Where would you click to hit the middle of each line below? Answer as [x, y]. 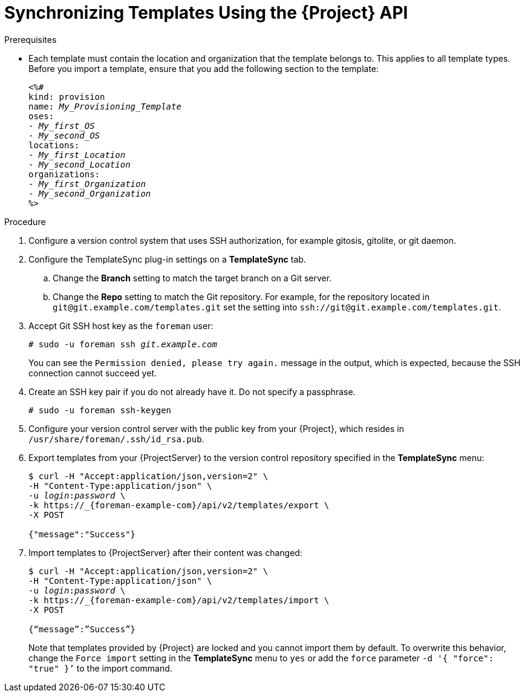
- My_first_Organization [87, 184]
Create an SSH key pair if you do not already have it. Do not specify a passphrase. [192, 391]
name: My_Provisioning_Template [105, 106]
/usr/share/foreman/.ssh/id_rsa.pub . [116, 439]
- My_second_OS [64, 135]
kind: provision [67, 97]
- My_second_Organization [90, 193]
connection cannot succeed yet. [93, 373]
